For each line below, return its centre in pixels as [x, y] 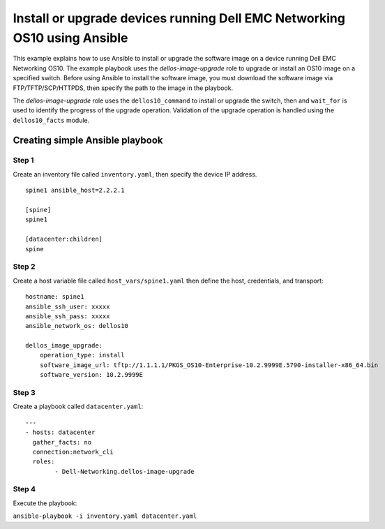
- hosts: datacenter [60, 432]
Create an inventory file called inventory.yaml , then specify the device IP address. [135, 174]
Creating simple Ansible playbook [88, 140]
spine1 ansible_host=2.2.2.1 [75, 191]
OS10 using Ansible [70, 38]
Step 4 [24, 489]
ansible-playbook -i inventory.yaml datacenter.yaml [105, 516]
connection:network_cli [73, 452]
